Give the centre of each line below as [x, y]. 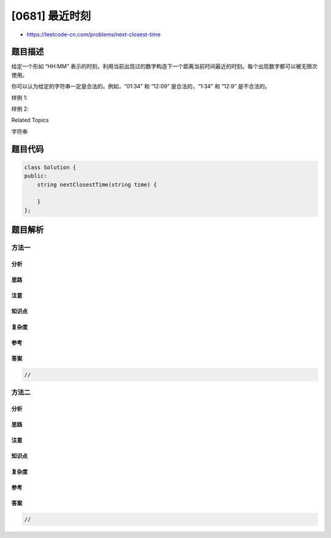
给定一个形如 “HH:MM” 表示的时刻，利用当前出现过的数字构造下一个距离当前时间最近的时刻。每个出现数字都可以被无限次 [165, 66]
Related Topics [30, 120]
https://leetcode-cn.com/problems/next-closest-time [93, 34]
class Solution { [50, 167]
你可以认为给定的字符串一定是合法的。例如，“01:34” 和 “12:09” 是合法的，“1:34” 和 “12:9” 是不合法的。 [141, 87]
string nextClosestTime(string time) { [97, 185]
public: [36, 176]
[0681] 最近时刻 [51, 16]
